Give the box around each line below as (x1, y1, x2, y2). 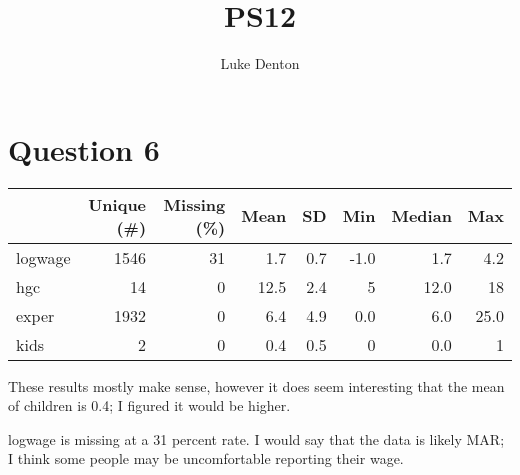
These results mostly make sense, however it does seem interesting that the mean (8, 375, 505, 396)
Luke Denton (220, 53, 300, 74)
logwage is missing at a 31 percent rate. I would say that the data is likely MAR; (8, 428, 505, 449)
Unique (88, 192, 147, 216)
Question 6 (8, 128, 160, 169)
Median (391, 204, 452, 228)
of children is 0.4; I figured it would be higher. (8, 395, 291, 416)
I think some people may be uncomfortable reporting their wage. (8, 448, 404, 469)
